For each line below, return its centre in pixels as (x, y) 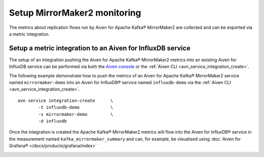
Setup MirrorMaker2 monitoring (75, 13)
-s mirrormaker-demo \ (76, 114)
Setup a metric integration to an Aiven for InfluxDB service (100, 48)
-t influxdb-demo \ (76, 107)
